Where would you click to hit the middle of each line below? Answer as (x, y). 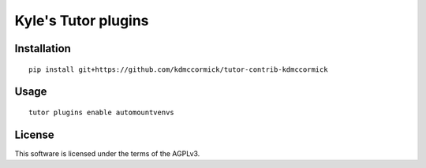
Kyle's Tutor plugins (82, 21)
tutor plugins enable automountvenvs (102, 112)
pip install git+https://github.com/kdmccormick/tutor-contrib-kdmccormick (178, 69)
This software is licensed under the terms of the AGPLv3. (107, 153)
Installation (43, 49)
